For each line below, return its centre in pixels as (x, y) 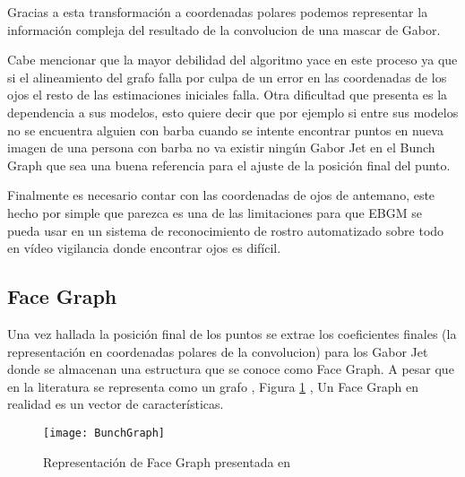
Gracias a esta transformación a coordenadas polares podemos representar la (218, 12)
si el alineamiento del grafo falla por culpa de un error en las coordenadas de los (227, 77)
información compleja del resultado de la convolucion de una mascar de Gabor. (224, 29)
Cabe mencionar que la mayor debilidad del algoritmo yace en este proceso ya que (232, 60)
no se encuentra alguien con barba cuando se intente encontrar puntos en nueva (225, 130)
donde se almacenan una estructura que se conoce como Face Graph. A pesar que (231, 369)
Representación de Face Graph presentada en (167, 461)
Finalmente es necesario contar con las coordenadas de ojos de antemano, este (221, 195)
